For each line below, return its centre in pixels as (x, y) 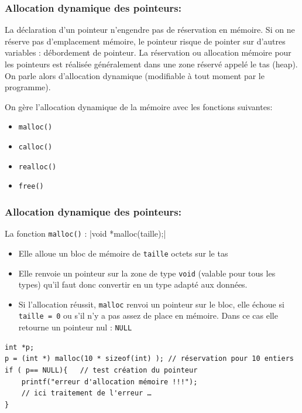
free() (31, 187)
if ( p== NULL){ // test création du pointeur (101, 370)
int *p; (20, 347)
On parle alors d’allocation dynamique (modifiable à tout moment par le (135, 75)
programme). (28, 87)
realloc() (37, 167)
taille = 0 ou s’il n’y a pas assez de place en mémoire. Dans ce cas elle (148, 315)
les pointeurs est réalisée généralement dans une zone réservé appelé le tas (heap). (151, 64)
